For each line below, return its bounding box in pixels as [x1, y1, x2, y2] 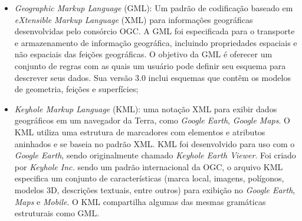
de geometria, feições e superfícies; [14, 83, 139, 95]
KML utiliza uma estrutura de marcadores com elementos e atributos [14, 125, 265, 138]
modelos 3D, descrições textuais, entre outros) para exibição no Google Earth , [14, 183, 296, 196]
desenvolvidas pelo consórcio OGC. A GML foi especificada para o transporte [14, 25, 295, 37]
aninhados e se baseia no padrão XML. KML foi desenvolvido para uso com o [14, 137, 295, 149]
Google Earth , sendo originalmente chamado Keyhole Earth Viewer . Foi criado [14, 149, 296, 161]
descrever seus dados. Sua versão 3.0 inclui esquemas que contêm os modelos [14, 71, 291, 83]
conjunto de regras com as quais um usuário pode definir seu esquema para [14, 59, 286, 71]
